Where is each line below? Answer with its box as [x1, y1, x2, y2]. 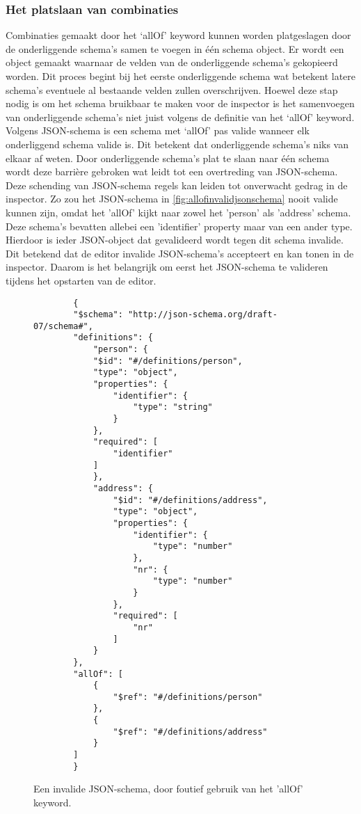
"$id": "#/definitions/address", [113, 495, 268, 505]
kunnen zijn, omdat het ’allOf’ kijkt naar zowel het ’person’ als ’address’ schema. [6, 205, 351, 219]
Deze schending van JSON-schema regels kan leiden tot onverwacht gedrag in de [6, 177, 348, 192]
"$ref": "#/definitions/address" [113, 726, 268, 737]
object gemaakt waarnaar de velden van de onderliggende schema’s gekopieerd [6, 55, 338, 70]
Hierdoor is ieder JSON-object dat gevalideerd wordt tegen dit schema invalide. [6, 232, 344, 247]
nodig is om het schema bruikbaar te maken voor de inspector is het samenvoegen [6, 96, 355, 111]
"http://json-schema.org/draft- [128, 310, 278, 320]
